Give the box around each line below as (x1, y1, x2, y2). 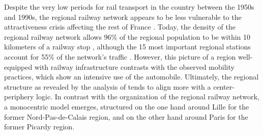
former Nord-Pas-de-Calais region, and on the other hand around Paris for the (4, 111, 248, 122)
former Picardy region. (4, 121, 75, 132)
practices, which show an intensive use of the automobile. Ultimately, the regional (4, 71, 259, 82)
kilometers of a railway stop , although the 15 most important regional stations (4, 41, 251, 52)
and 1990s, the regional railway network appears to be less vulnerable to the (4, 11, 242, 22)
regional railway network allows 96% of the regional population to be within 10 (4, 31, 251, 42)
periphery (4, 91, 34, 102)
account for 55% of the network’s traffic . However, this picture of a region (4, 51, 236, 62)
